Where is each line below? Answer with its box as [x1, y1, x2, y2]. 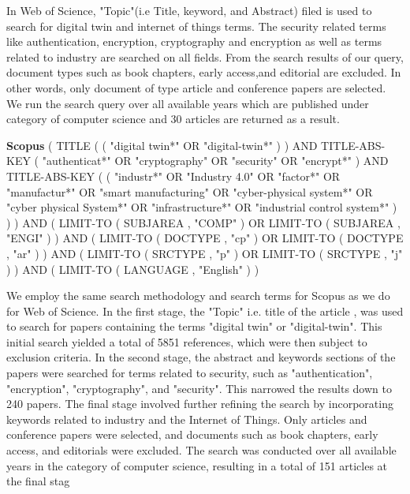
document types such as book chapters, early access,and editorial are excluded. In [6, 64, 401, 80]
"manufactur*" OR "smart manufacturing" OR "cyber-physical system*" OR [6, 183, 373, 200]
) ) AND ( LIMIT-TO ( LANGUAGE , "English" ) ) [6, 260, 259, 277]
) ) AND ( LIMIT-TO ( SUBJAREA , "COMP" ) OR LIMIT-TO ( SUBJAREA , [6, 214, 401, 230]
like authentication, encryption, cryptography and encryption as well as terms [6, 33, 382, 50]
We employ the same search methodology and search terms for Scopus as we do [6, 287, 390, 304]
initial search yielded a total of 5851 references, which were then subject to [6, 333, 367, 350]
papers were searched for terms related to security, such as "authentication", [6, 365, 373, 381]
